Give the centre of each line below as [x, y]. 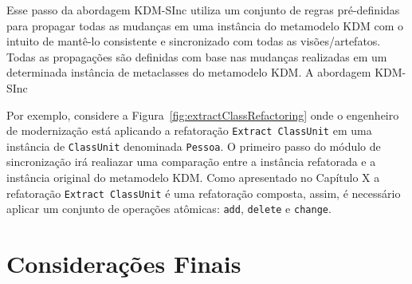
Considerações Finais [124, 264]
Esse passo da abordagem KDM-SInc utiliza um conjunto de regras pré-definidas [203, 10]
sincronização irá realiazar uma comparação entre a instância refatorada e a [191, 162]
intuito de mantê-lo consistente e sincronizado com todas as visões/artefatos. [194, 41]
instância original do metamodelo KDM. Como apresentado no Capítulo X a [193, 177]
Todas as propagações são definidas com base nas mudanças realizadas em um [197, 56]
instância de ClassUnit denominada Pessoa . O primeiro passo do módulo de [194, 146]
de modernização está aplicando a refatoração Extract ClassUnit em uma [189, 130]
